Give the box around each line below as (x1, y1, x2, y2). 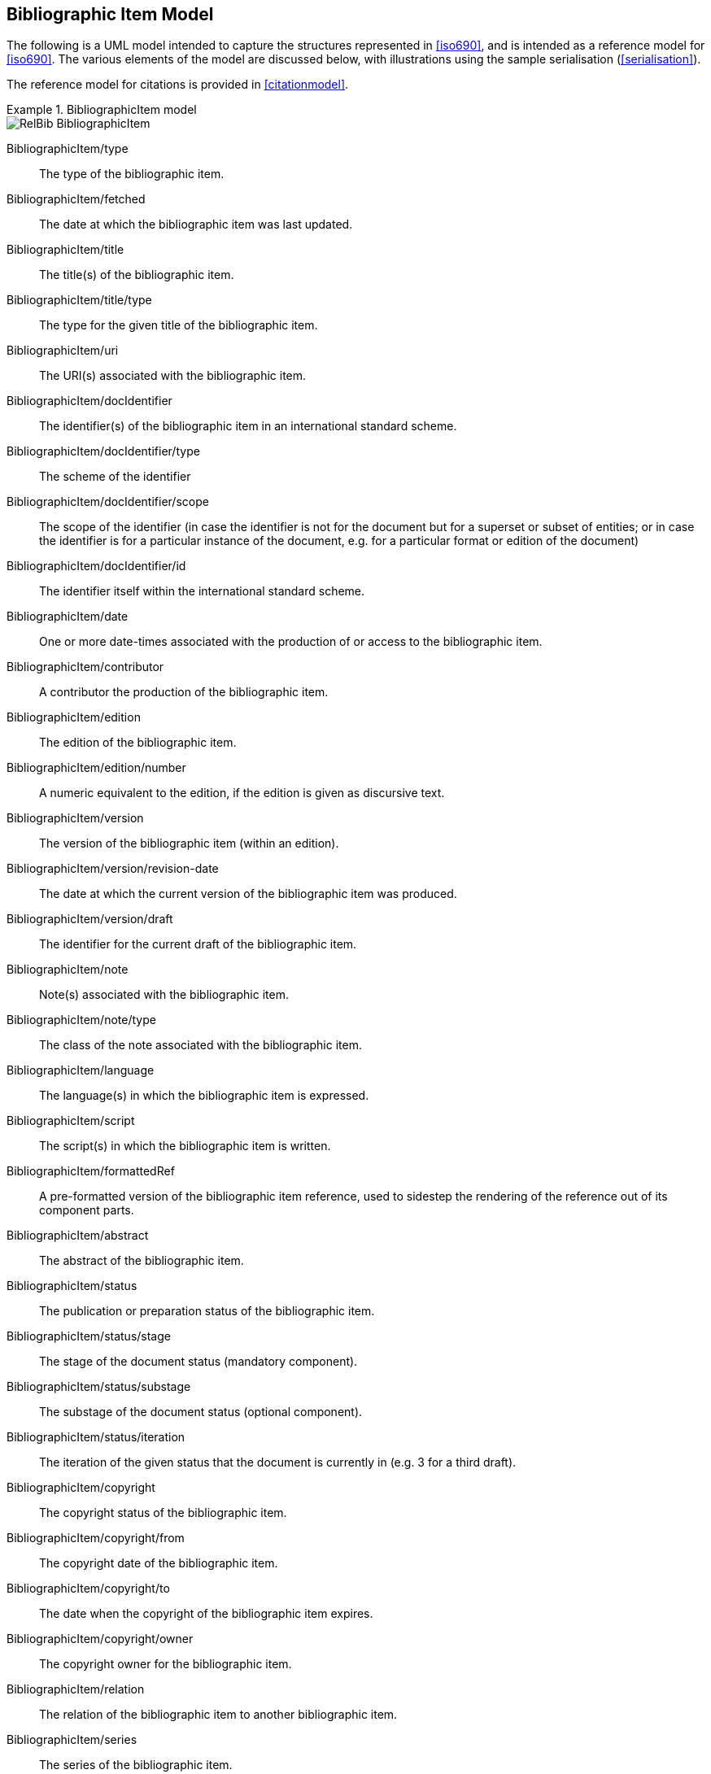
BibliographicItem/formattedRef (7, 1164, 175, 1179)
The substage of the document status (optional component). (39, 1405, 363, 1419)
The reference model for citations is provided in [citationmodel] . (7, 77, 349, 92)
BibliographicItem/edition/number (7, 761, 186, 775)
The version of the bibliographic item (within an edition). (39, 836, 339, 851)
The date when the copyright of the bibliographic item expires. (39, 1606, 373, 1621)
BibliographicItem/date (7, 609, 129, 624)
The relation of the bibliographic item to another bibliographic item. (39, 1707, 398, 1722)
